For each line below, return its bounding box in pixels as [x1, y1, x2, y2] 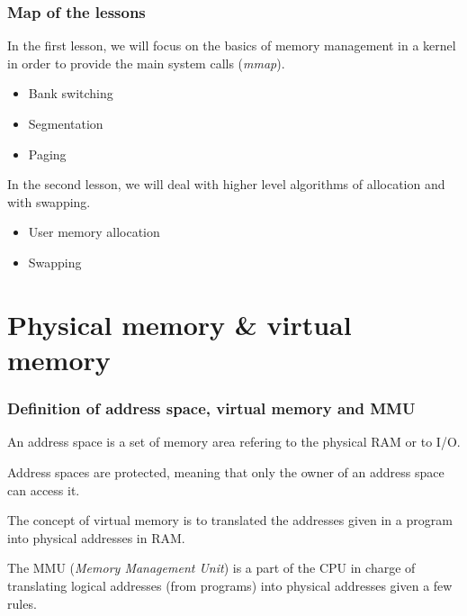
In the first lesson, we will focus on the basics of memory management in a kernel [7, 36, 456, 55]
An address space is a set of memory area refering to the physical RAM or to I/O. [7, 432, 461, 451]
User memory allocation [28, 222, 160, 241]
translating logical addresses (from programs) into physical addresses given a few [7, 575, 453, 594]
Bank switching [28, 84, 113, 103]
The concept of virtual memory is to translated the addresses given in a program [7, 511, 453, 530]
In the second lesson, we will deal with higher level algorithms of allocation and [7, 175, 445, 194]
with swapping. [7, 192, 91, 211]
